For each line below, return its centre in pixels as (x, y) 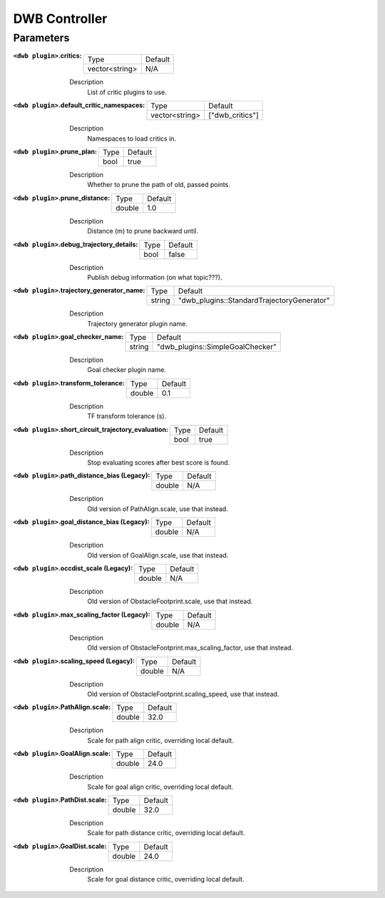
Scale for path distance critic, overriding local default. (166, 833)
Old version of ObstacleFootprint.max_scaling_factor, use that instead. (190, 648)
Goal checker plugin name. (127, 370)
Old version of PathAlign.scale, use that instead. (158, 509)
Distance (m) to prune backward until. (143, 231)
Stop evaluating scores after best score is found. (159, 463)
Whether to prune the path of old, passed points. (159, 185)
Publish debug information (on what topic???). (155, 277)
